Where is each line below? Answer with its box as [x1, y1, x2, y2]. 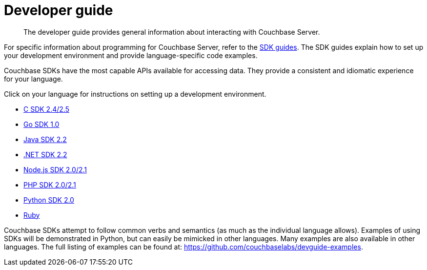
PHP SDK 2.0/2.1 [23, 180, 76, 189]
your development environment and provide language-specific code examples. [4, 51, 258, 60]
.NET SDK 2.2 [23, 150, 67, 159]
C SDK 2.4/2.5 [23, 104, 69, 113]
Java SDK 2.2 [23, 135, 67, 144]
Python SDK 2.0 [23, 195, 74, 204]
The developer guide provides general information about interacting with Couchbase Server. [23, 27, 320, 36]
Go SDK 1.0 [23, 120, 60, 128]
